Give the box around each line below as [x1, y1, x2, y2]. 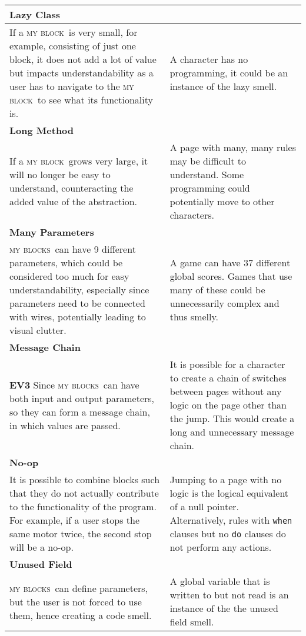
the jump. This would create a [169, 411, 295, 425]
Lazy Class [9, 8, 60, 21]
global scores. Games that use [169, 269, 292, 283]
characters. [169, 208, 214, 222]
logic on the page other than [169, 398, 287, 411]
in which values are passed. [9, 418, 121, 432]
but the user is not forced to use [9, 594, 142, 608]
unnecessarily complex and [169, 296, 280, 310]
